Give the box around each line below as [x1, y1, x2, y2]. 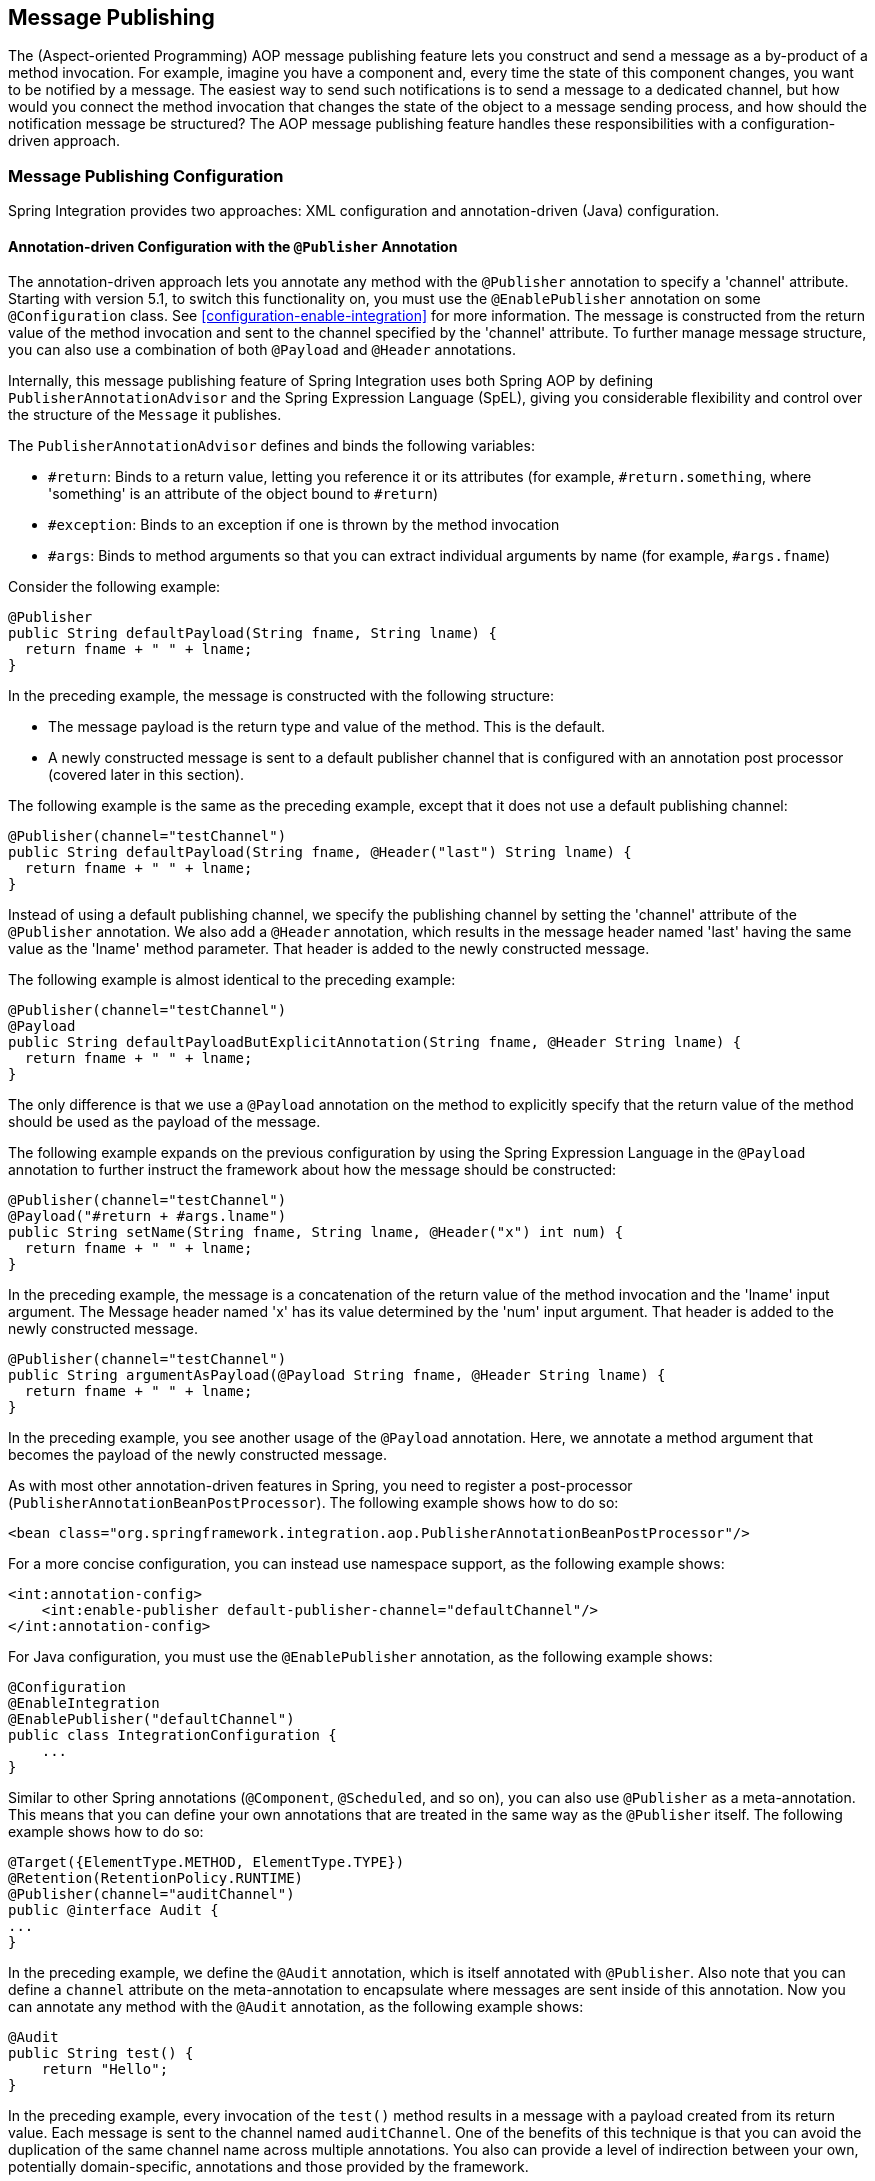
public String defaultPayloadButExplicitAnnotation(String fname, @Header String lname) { [8, 1034, 742, 1051]
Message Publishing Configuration [8, 165, 284, 186]
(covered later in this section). [48, 766, 245, 784]
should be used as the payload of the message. [8, 1113, 321, 1131]
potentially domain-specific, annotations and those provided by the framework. [8, 2158, 529, 2176]
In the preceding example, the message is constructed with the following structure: [8, 687, 554, 705]
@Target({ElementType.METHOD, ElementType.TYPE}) [8, 1854, 405, 1871]
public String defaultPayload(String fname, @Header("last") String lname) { [8, 844, 632, 861]
